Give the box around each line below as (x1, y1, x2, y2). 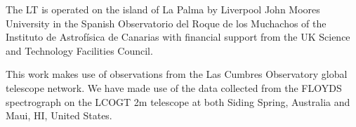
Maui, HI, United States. (6, 108, 112, 123)
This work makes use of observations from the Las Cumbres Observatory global (6, 67, 348, 81)
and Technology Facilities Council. (6, 43, 153, 58)
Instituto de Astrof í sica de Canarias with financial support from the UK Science (6, 29, 350, 44)
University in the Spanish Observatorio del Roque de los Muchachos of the (6, 15, 327, 30)
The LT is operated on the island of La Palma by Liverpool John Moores (6, 2, 320, 16)
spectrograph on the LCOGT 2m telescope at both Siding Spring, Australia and (6, 94, 350, 109)
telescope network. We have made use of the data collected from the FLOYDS (6, 80, 342, 95)
